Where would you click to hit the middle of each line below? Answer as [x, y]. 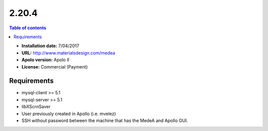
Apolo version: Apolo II [45, 60]
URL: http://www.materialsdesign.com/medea [68, 53]
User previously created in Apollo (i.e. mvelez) [69, 114]
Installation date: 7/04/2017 [50, 46]
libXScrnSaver [36, 107]
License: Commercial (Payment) [55, 66]
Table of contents [28, 28]
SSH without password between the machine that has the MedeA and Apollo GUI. [105, 120]
